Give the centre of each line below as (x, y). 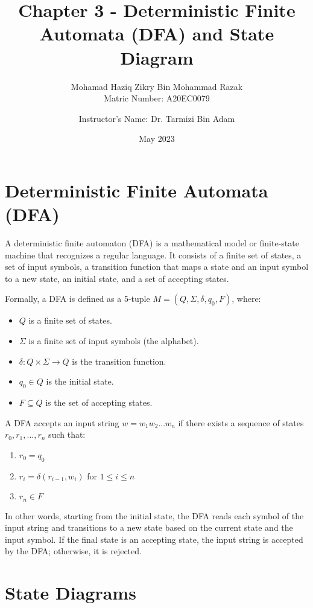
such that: (67, 434)
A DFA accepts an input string (62, 422)
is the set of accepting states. (99, 402)
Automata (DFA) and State (157, 34)
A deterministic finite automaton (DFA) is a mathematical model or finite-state (152, 243)
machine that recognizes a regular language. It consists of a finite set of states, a (153, 254)
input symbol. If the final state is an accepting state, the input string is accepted (154, 539)
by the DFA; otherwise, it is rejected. (73, 551)
